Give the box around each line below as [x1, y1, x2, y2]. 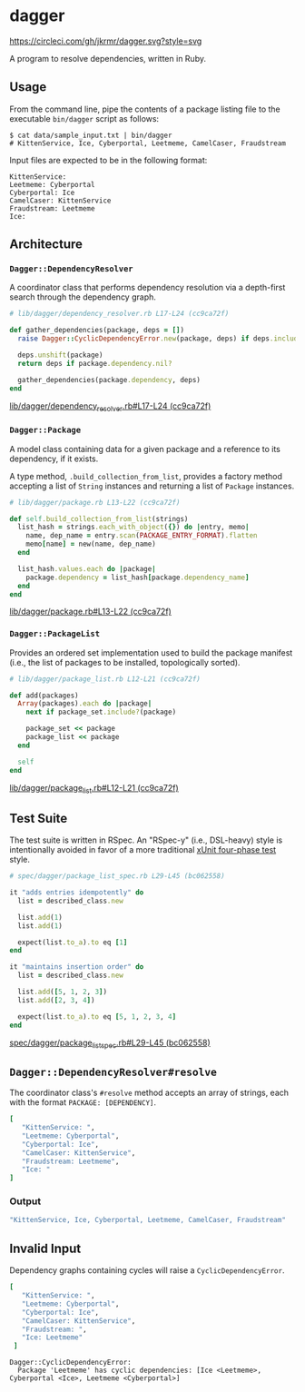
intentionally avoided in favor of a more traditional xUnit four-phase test [9, 844, 277, 855]
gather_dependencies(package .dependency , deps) [17, 375, 202, 384]
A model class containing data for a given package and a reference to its [9, 443, 281, 454]
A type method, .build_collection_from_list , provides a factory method [9, 470, 283, 481]
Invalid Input [9, 1240, 82, 1256]
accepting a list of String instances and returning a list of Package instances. [9, 480, 295, 491]
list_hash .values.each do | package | [17, 564, 156, 573]
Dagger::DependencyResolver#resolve [9, 1065, 218, 1079]
